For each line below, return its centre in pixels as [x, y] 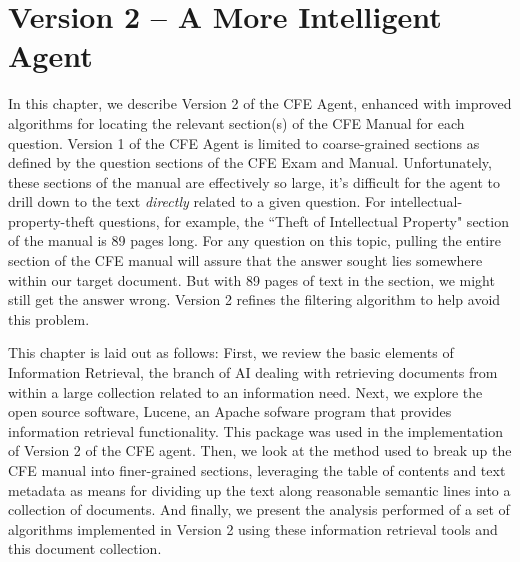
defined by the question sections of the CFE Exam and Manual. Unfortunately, [250, 162]
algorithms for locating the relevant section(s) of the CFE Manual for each [236, 122]
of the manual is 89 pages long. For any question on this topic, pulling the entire [254, 240]
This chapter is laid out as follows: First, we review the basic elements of [231, 352]
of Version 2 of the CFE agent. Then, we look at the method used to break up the [260, 450]
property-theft [51, 220]
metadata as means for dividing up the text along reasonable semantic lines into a [259, 489]
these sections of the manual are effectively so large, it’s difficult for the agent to [254, 181]
